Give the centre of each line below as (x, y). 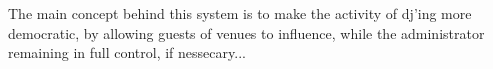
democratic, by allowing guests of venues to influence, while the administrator (246, 32)
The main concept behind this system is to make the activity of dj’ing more (240, 13)
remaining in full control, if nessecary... (127, 52)
